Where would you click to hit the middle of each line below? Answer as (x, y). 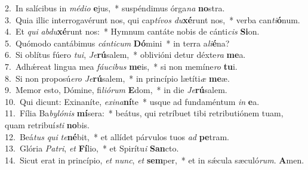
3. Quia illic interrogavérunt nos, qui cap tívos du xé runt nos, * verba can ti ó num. (153, 19)
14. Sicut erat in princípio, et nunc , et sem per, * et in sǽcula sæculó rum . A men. (155, 160)
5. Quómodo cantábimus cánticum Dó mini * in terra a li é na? (117, 43)
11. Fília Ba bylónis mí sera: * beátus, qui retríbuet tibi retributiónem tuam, (144, 113)
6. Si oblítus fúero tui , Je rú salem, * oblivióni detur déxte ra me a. (125, 55)
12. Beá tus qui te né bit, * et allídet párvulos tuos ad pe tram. (117, 136)
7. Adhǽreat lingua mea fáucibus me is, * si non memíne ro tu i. (121, 66)
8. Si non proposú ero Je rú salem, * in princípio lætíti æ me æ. (117, 78)
